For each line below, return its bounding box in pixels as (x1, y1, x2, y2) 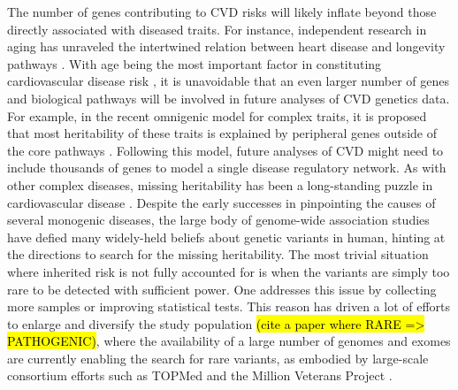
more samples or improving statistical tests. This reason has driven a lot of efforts (7, 297, 451, 316)
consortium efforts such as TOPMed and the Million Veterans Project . (7, 366, 393, 385)
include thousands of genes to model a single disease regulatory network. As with (7, 158, 447, 177)
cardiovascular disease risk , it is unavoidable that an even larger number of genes (7, 72, 450, 90)
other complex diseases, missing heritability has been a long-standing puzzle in (7, 175, 433, 194)
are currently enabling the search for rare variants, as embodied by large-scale (7, 348, 429, 367)
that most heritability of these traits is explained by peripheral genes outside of (7, 124, 437, 142)
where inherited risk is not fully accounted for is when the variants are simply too (7, 262, 450, 280)
